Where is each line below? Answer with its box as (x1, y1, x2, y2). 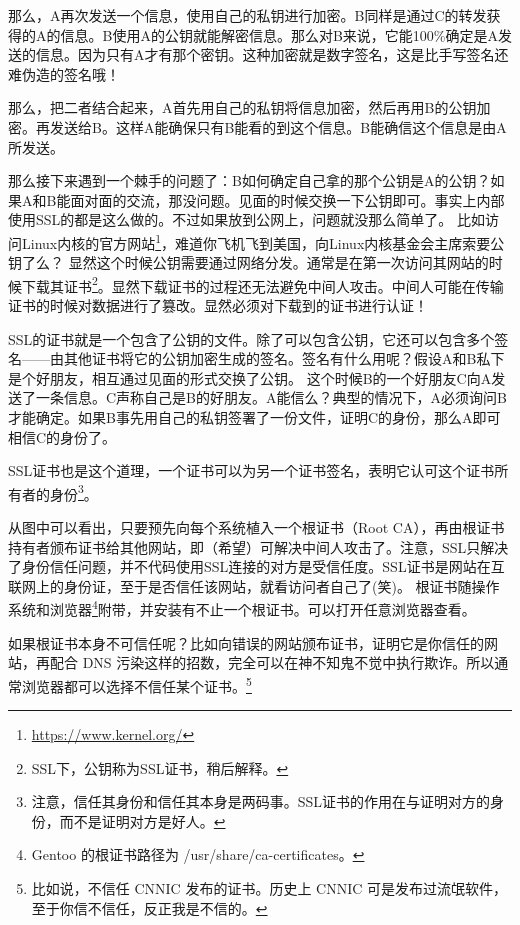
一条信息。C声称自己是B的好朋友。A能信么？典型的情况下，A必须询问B (35, 387, 507, 408)
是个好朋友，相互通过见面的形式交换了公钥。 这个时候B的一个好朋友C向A (8, 367, 492, 388)
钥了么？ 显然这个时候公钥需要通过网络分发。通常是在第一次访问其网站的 (8, 252, 489, 273)
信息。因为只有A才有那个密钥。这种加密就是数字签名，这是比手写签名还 (35, 44, 509, 65)
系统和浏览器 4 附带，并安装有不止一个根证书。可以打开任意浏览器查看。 (8, 596, 476, 620)
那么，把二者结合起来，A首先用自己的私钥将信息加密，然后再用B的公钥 (8, 97, 477, 118)
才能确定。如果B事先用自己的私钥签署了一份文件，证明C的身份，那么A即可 (8, 407, 501, 427)
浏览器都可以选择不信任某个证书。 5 (21, 672, 252, 696)
